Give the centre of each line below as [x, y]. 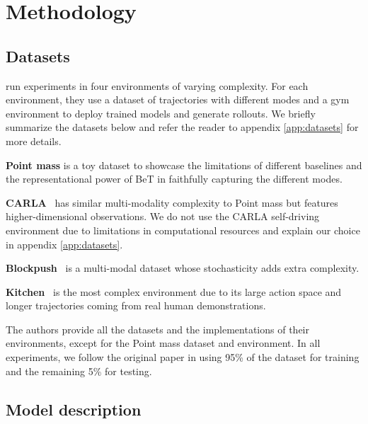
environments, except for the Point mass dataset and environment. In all [163, 343]
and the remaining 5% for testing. [79, 371]
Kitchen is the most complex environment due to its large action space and [174, 291]
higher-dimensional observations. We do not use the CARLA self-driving [163, 216]
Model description [74, 409]
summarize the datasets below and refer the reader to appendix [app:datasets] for [182, 127]
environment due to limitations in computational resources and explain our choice [183, 230]
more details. [34, 141]
